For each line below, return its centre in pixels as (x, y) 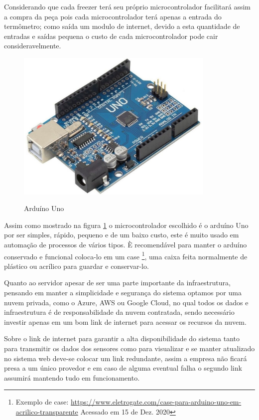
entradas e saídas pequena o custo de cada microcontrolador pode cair (111, 36)
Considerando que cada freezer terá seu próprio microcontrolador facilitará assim (127, 6)
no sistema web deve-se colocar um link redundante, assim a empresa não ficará (126, 358)
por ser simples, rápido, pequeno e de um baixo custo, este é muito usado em (122, 235)
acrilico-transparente (47, 411)
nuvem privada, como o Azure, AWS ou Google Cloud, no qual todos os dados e (126, 302)
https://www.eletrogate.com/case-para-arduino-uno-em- (156, 402)
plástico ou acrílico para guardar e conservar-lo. (76, 266)
